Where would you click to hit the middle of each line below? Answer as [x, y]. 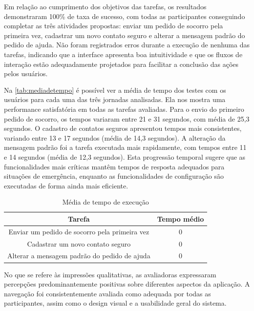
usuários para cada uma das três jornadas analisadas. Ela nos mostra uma [115, 99]
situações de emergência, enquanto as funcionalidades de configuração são [114, 176]
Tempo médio [180, 218]
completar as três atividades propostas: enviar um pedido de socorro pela [114, 26]
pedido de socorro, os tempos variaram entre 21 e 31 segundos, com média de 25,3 [127, 118]
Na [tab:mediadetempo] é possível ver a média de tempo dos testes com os [115, 90]
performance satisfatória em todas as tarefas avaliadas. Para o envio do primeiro [124, 109]
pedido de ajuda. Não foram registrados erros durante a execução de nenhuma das [127, 45]
